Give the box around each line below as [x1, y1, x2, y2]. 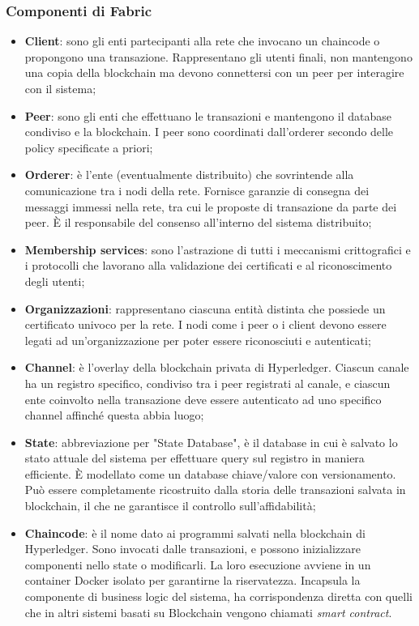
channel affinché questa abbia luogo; [24, 407, 204, 424]
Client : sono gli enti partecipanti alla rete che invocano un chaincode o [24, 32, 380, 49]
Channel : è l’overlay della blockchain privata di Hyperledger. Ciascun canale [24, 359, 409, 376]
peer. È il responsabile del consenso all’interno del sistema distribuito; [24, 214, 372, 231]
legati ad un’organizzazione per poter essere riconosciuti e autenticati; [24, 331, 371, 348]
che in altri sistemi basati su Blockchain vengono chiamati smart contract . [24, 603, 392, 620]
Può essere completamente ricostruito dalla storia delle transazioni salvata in [24, 481, 406, 498]
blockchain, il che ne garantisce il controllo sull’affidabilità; [24, 497, 316, 514]
